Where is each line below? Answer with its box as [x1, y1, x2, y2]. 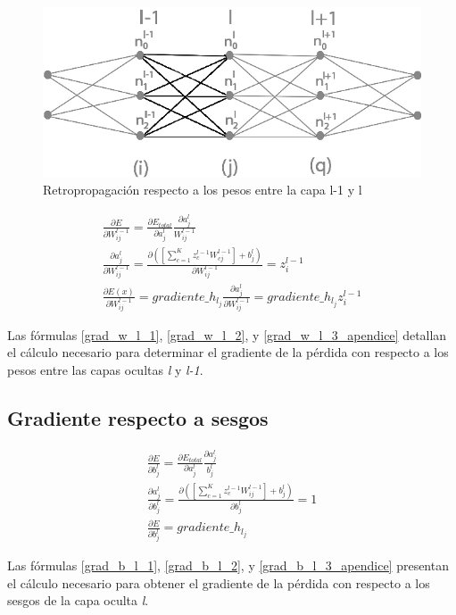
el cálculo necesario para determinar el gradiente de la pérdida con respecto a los [7, 343, 449, 362]
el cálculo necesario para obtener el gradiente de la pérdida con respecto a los [7, 573, 430, 592]
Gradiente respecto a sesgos [7, 404, 269, 431]
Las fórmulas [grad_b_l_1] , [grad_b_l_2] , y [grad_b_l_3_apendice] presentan [7, 556, 449, 575]
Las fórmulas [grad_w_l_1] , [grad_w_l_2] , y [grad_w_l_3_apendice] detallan [7, 325, 447, 344]
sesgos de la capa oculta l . [7, 591, 149, 610]
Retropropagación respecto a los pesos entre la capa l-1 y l [43, 180, 362, 199]
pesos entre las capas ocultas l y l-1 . [7, 361, 203, 379]
